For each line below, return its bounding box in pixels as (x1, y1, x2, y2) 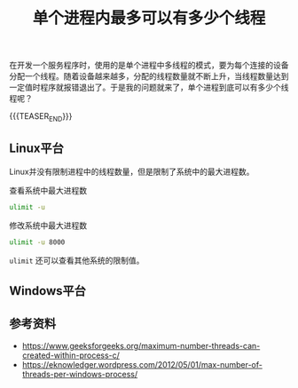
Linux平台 (9, 141, 64, 156)
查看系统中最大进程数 (9, 185, 87, 195)
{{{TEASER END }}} (9, 111, 73, 123)
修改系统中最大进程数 (9, 219, 87, 231)
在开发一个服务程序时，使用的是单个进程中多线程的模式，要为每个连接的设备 (9, 59, 289, 71)
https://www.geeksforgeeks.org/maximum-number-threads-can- (21, 340, 261, 351)
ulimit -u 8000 (9, 237, 66, 247)
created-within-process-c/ (21, 350, 120, 360)
